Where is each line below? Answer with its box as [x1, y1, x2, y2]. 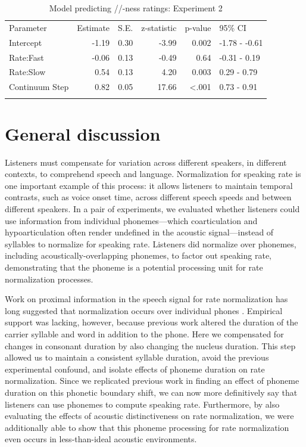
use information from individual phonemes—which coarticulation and [5, 214, 258, 226]
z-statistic [141, 21, 177, 33]
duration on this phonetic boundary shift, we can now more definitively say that [5, 386, 298, 398]
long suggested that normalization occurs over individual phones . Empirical [5, 304, 283, 316]
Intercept [9, 36, 42, 48]
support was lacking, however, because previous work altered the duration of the [5, 316, 298, 328]
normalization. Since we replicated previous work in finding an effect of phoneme [5, 374, 299, 387]
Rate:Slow [9, 66, 46, 78]
